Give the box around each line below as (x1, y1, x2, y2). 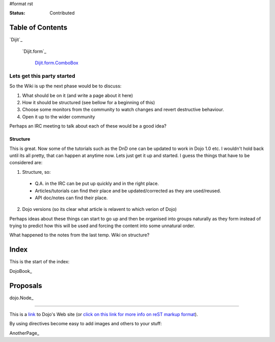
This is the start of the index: (9, 259, 70, 265)
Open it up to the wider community (22, 113, 95, 119)
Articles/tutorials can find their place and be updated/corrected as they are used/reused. (35, 188, 222, 194)
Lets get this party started (9, 72, 76, 79)
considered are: (9, 160, 43, 166)
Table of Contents (9, 23, 68, 32)
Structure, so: (22, 169, 51, 175)
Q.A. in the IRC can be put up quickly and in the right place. (35, 180, 159, 186)
